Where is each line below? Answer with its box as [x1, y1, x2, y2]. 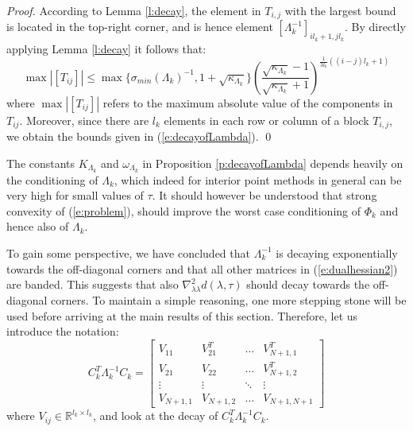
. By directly [345, 18, 406, 35]
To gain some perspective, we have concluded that [6, 244, 250, 261]
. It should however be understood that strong [152, 187, 377, 204]
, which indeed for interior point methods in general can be [114, 171, 402, 188]
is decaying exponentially [276, 244, 398, 261]
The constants [6, 154, 75, 171]
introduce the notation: [6, 323, 119, 340]
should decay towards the [246, 276, 370, 293]
